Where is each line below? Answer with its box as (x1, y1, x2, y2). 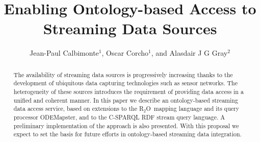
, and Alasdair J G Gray (151, 48, 228, 58)
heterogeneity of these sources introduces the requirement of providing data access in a (13, 87, 244, 96)
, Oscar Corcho (101, 48, 149, 58)
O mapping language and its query (146, 104, 239, 113)
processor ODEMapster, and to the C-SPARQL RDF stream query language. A (13, 112, 225, 121)
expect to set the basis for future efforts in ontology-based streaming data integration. (13, 130, 242, 138)
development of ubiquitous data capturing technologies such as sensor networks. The (13, 79, 238, 87)
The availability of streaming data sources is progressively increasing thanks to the (13, 70, 233, 79)
